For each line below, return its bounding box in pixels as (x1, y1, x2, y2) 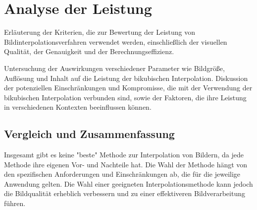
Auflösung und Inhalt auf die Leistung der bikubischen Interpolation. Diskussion (4, 72, 248, 83)
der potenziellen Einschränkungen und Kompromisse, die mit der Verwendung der (4, 82, 253, 93)
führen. (4, 198, 26, 209)
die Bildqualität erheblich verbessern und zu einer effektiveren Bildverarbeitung (4, 188, 245, 199)
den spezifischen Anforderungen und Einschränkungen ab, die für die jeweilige (4, 169, 241, 179)
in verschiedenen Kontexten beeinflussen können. (4, 102, 152, 112)
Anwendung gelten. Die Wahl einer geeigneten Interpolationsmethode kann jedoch (4, 178, 253, 189)
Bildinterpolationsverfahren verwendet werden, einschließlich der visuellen (4, 36, 227, 47)
